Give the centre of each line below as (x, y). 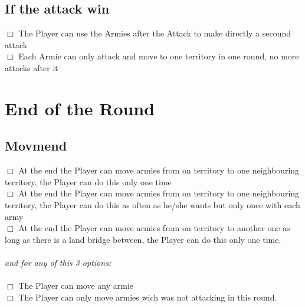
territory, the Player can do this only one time (88, 181)
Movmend (36, 146)
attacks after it (32, 67)
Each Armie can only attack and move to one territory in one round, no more (159, 56)
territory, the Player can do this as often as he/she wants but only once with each (152, 204)
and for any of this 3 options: (58, 262)
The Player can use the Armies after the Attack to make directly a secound (155, 33)
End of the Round (80, 108)
